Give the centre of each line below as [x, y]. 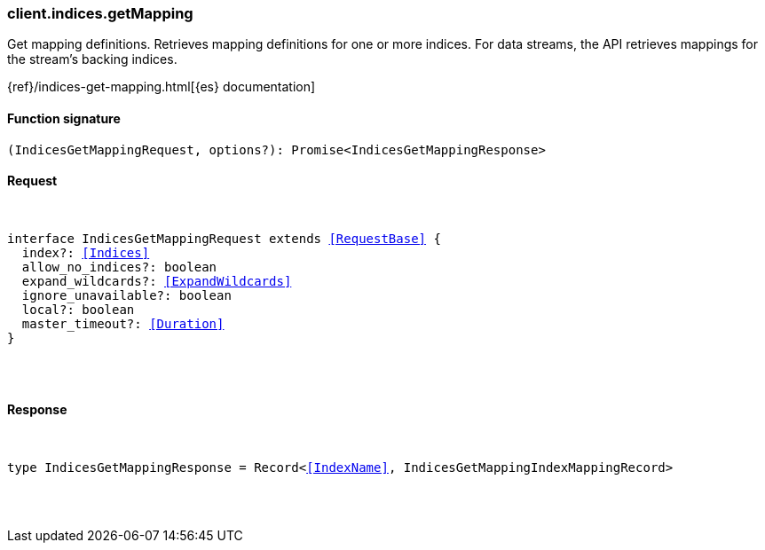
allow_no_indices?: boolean [119, 267]
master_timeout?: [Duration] [123, 323]
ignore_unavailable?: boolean [126, 295]
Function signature [64, 118]
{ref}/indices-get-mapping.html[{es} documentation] [162, 87]
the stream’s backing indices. [92, 59]
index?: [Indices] [86, 252]
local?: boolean [78, 309]
